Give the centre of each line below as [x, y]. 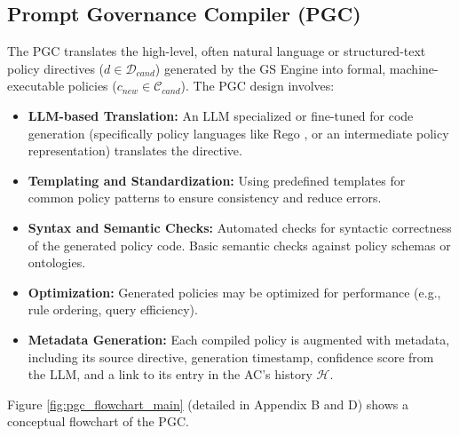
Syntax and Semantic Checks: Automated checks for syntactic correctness [240, 227]
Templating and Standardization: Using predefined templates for [217, 180]
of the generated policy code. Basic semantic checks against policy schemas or [239, 245]
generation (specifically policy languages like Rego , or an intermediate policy [238, 133]
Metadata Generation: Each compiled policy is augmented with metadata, [239, 339]
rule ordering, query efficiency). [113, 309]
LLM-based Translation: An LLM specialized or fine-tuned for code [221, 115]
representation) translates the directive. [135, 151]
